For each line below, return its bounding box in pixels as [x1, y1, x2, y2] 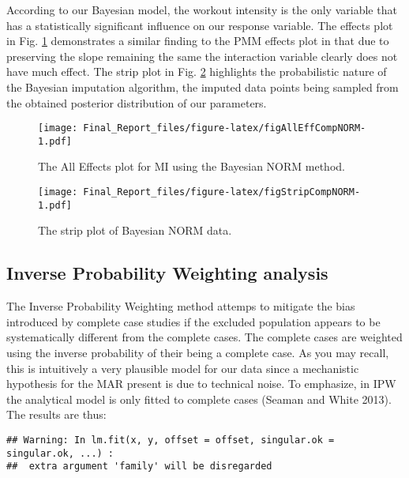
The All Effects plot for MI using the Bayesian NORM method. [38, 158, 345, 175]
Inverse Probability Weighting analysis [6, 261, 328, 285]
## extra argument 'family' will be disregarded [6, 461, 272, 472]
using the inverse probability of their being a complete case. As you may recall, [6, 344, 389, 360]
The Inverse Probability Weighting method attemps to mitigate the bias [6, 298, 355, 314]
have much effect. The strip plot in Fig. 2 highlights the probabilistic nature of [6, 63, 387, 80]
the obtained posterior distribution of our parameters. [6, 94, 267, 111]
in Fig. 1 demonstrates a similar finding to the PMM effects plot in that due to [6, 32, 389, 49]
